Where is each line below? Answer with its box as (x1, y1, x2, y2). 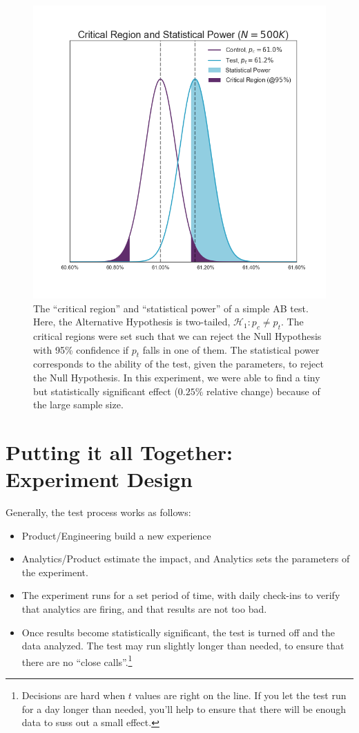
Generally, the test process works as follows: (6, 505, 191, 520)
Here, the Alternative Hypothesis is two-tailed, (33, 314, 231, 329)
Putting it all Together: (6, 437, 233, 466)
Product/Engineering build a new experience (21, 528, 211, 542)
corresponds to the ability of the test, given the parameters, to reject (33, 356, 324, 371)
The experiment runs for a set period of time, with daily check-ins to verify (21, 588, 340, 602)
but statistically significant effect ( (33, 383, 178, 398)
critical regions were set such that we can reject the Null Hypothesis (33, 328, 322, 343)
